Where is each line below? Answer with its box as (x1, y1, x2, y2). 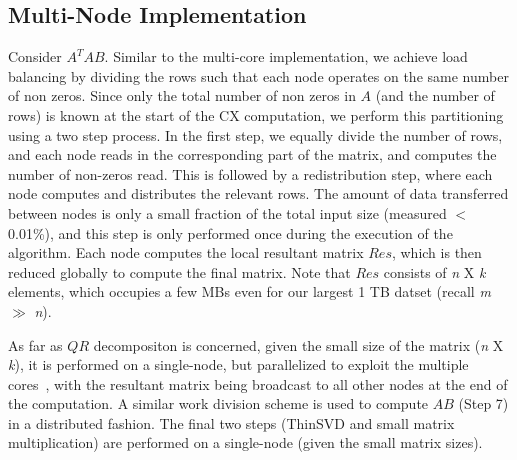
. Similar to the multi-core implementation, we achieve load (104, 46, 468, 67)
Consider (8, 46, 62, 67)
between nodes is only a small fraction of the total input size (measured (8, 202, 447, 223)
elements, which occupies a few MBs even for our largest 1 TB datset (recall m (8, 281, 491, 302)
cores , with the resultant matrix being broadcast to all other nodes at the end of (8, 373, 508, 394)
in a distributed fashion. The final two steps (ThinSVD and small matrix (8, 412, 455, 433)
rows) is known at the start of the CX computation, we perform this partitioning (8, 104, 504, 125)
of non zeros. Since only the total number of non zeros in (8, 85, 356, 106)
